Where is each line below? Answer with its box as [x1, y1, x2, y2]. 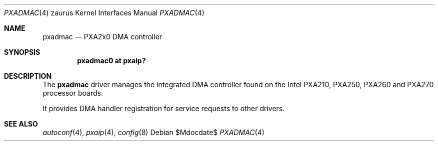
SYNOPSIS [4, 48, 40, 56]
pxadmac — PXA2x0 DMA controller [42, 32, 162, 41]
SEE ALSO [4, 120, 38, 128]
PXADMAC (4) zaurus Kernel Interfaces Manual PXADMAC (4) [4, 8, 204, 17]
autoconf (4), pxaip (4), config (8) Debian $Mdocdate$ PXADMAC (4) [42, 128, 264, 137]
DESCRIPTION [4, 72, 52, 80]
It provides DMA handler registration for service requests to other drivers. [42, 104, 285, 113]
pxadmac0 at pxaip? [77, 56, 146, 65]
